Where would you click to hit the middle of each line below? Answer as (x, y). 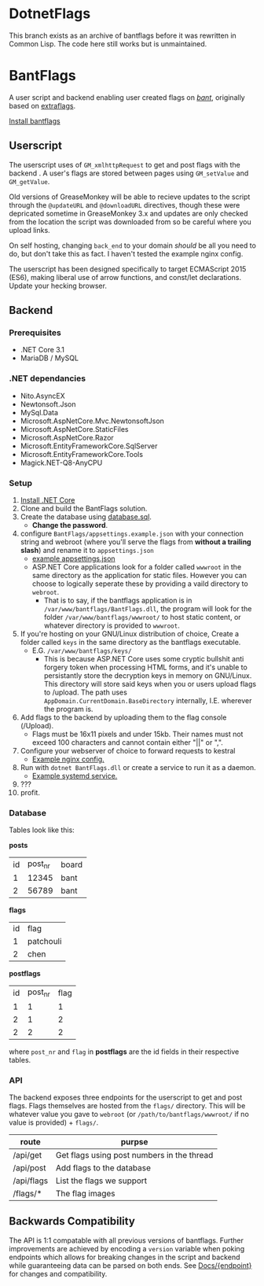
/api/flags (31, 1181)
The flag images (85, 1193)
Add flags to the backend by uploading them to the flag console (123, 717)
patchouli (44, 941)
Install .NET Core (48, 499)
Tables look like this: (42, 830)
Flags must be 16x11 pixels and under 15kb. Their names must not (137, 734)
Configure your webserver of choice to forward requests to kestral (128, 750)
